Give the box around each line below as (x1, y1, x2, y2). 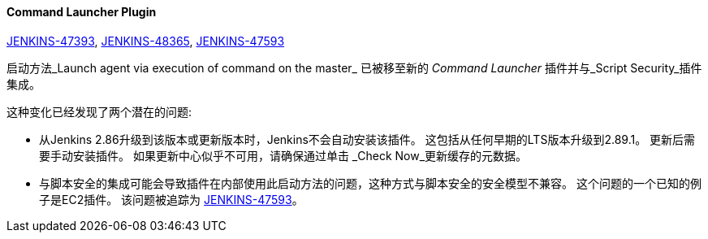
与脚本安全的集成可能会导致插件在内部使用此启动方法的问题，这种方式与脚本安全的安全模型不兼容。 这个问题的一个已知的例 (39, 176, 702, 190)
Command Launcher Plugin (6, 5, 157, 19)
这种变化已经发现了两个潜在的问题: (6, 104, 192, 119)
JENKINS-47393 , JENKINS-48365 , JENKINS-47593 (6, 33, 285, 48)
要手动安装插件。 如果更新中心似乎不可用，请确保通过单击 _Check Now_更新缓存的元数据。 (39, 148, 528, 163)
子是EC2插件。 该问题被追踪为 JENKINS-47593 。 (39, 192, 304, 206)
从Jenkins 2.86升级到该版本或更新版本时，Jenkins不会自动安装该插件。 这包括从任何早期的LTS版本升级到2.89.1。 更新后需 (39, 132, 696, 146)
